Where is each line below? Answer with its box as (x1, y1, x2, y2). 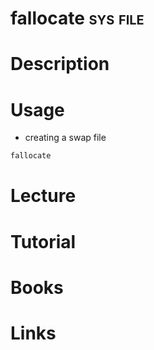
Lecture (10, 185, 77, 207)
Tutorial (10, 230, 77, 253)
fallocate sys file (10, 7, 145, 30)
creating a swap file (24, 132, 107, 144)
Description (10, 53, 110, 76)
